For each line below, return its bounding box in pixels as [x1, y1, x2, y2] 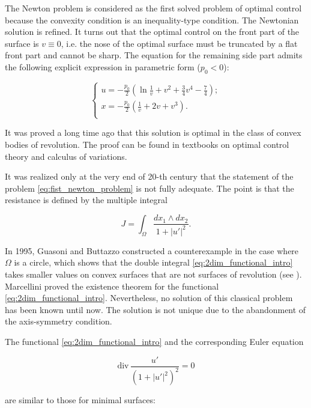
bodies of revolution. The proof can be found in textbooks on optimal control [5, 138, 289, 150]
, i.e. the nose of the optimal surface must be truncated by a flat [61, 37, 298, 49]
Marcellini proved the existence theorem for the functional [5, 279, 219, 292]
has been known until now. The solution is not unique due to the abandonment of [5, 303, 306, 315]
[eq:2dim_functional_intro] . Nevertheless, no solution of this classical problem [5, 291, 293, 304]
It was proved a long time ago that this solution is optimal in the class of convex [5, 126, 301, 139]
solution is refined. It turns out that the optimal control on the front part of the [5, 25, 300, 38]
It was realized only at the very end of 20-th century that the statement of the [5, 170, 294, 183]
